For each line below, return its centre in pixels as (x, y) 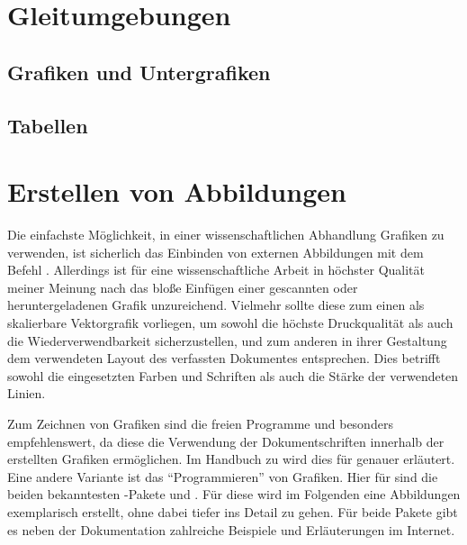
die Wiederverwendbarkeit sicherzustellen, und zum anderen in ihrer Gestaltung (227, 340)
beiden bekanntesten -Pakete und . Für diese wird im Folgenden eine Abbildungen (234, 494)
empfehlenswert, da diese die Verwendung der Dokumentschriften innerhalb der (226, 441)
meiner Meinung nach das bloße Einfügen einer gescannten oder (183, 287)
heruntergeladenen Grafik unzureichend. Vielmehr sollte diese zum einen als (216, 305)
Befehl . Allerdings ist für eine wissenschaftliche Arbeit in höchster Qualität (216, 270)
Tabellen (48, 125)
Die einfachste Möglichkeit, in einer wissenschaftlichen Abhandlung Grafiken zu (226, 235)
